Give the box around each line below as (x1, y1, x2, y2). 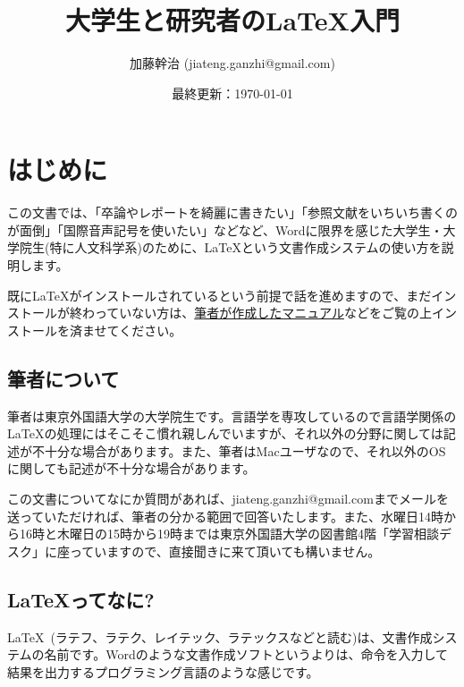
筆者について (7, 364, 120, 392)
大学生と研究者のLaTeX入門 (65, 2, 400, 38)
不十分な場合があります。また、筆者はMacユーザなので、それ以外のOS (31, 441, 446, 460)
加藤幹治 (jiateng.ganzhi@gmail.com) (130, 54, 335, 72)
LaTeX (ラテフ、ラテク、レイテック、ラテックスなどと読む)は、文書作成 (7, 627, 433, 646)
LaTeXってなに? (7, 585, 155, 613)
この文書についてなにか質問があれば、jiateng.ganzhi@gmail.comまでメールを (7, 488, 449, 507)
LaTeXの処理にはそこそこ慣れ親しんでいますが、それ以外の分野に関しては (7, 424, 443, 443)
